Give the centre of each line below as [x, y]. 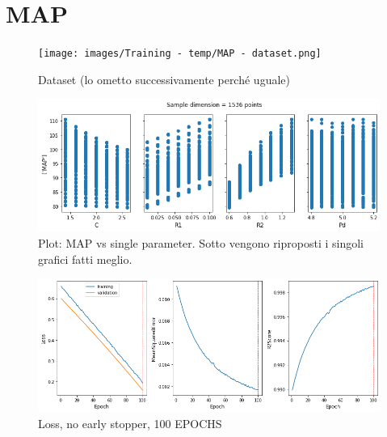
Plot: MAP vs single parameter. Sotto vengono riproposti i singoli [201, 242]
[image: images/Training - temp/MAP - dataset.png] [180, 54]
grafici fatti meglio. [85, 259]
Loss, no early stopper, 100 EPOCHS [130, 423]
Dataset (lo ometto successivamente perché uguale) [164, 79]
